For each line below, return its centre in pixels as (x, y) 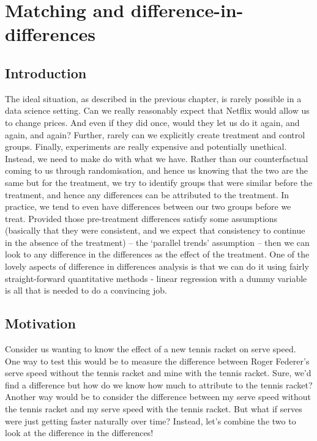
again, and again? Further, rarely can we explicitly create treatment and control (155, 134)
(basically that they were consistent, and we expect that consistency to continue (155, 230)
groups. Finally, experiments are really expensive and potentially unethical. (146, 146)
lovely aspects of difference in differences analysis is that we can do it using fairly (157, 266)
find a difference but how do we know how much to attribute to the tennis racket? (159, 384)
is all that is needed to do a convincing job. (86, 290)
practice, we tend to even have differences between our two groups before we (148, 206)
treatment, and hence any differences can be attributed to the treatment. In (147, 194)
